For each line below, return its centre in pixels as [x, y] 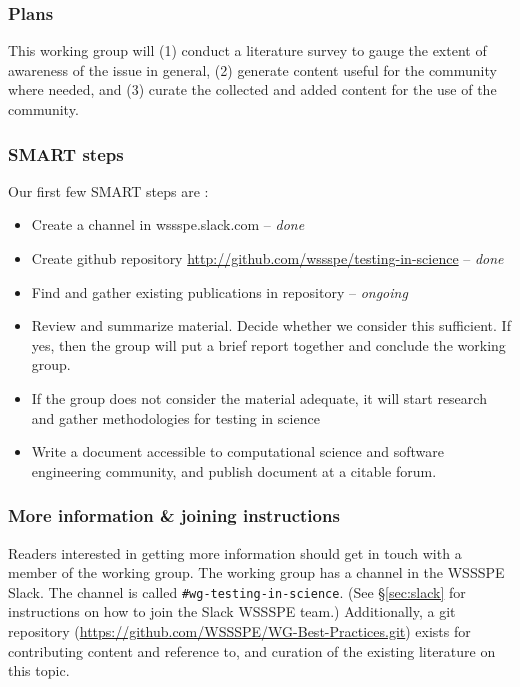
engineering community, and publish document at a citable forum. [234, 470]
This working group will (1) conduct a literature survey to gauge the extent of [247, 50]
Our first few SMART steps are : [108, 190]
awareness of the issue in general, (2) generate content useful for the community [252, 69]
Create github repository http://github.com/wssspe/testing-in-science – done [267, 258]
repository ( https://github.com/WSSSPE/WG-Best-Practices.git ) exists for [239, 631]
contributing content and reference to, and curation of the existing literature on [252, 650]
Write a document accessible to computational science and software [237, 451]
